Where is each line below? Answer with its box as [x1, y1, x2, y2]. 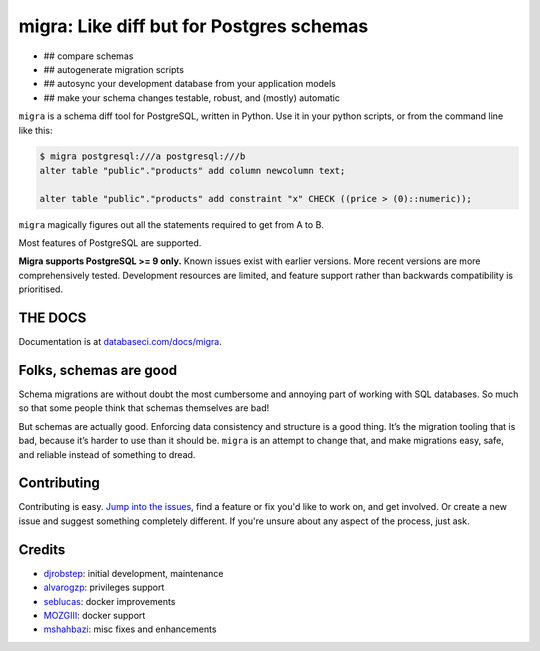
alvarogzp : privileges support [43, 581, 165, 594]
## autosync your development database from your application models [43, 78, 337, 90]
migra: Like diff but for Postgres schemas [18, 15, 369, 37]
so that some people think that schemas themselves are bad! [18, 402, 270, 414]
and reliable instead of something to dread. [18, 448, 196, 460]
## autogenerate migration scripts [43, 63, 185, 75]
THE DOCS [18, 310, 87, 327]
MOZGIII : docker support [43, 609, 146, 621]
